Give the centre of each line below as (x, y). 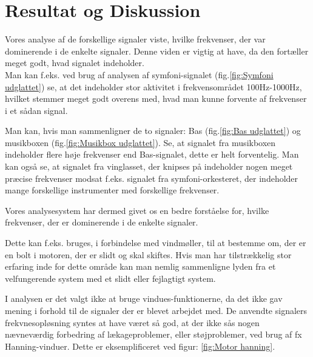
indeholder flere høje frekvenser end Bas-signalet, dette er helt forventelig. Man (152, 154)
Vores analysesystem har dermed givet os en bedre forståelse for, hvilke (137, 210)
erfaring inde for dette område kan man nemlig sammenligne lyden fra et (140, 266)
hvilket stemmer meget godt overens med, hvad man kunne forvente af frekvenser (156, 98)
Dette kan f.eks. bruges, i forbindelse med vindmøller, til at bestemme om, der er (156, 243)
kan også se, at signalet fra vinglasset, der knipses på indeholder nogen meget (149, 166)
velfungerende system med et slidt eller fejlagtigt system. (110, 278)
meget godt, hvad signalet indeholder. (75, 63)
